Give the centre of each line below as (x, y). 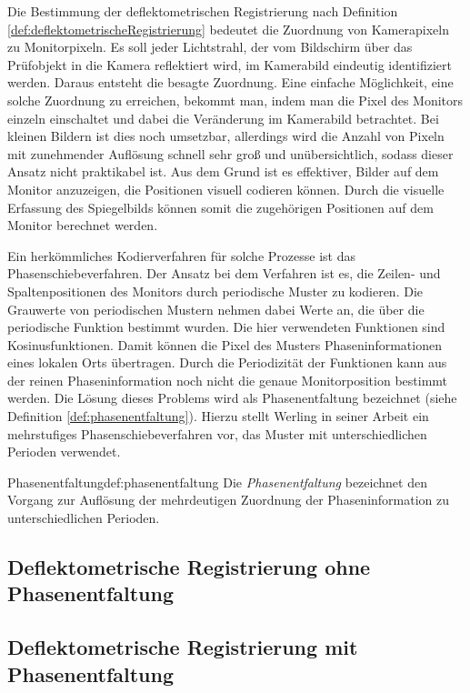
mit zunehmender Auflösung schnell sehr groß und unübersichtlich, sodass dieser (230, 153)
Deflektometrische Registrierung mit (183, 647)
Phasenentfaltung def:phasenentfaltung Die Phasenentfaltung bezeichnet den (217, 482)
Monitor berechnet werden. (83, 225)
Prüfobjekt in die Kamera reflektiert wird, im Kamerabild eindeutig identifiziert (230, 64)
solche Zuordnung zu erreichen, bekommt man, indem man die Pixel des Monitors (235, 100)
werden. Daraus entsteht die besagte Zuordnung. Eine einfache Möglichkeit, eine (230, 82)
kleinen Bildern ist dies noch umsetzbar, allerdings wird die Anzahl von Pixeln (226, 136)
